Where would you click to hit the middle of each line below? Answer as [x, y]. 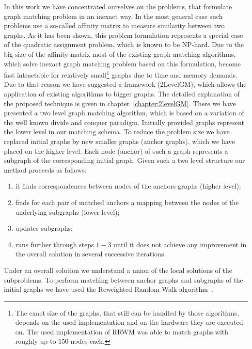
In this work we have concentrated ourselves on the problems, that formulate [118, 6]
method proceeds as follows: [45, 169]
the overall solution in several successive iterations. [91, 254]
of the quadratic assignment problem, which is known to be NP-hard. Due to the [124, 44]
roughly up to [36, 341]
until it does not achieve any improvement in [180, 244]
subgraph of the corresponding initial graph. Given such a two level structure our [125, 160]
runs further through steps [55, 244]
